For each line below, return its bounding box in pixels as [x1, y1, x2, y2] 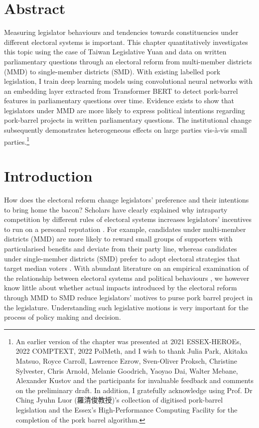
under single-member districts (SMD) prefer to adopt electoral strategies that [4, 253, 241, 263]
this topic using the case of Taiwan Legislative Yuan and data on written [4, 46, 227, 57]
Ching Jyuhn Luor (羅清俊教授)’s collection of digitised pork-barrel [15, 395, 223, 405]
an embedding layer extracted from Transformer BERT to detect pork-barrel [4, 85, 238, 96]
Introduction [4, 166, 93, 186]
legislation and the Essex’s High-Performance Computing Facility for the [15, 404, 238, 415]
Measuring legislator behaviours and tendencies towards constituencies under [4, 27, 239, 37]
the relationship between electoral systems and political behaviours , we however [4, 272, 250, 283]
